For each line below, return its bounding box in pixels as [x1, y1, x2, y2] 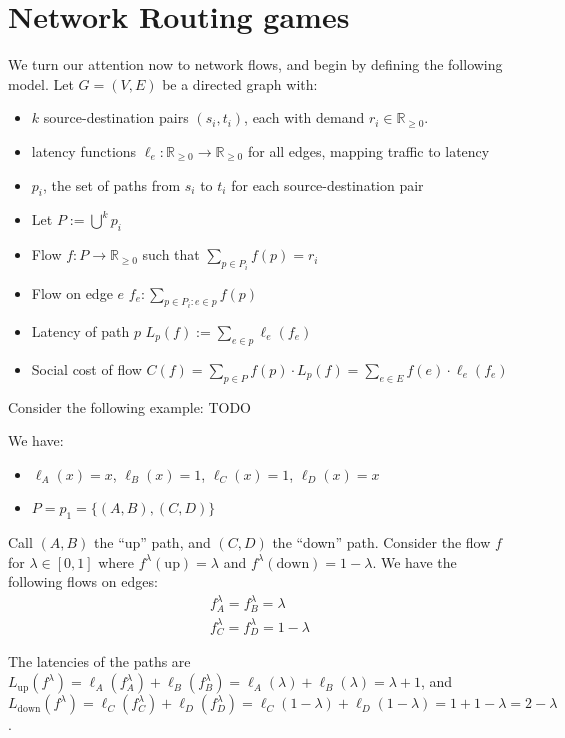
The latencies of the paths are [8, 651, 191, 672]
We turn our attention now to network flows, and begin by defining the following [8, 54, 503, 75]
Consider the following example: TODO [8, 396, 251, 417]
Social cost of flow [31, 358, 142, 379]
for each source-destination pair [231, 174, 424, 195]
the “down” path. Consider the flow [272, 532, 491, 553]
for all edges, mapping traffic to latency [247, 140, 490, 161]
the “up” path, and [94, 532, 211, 553]
